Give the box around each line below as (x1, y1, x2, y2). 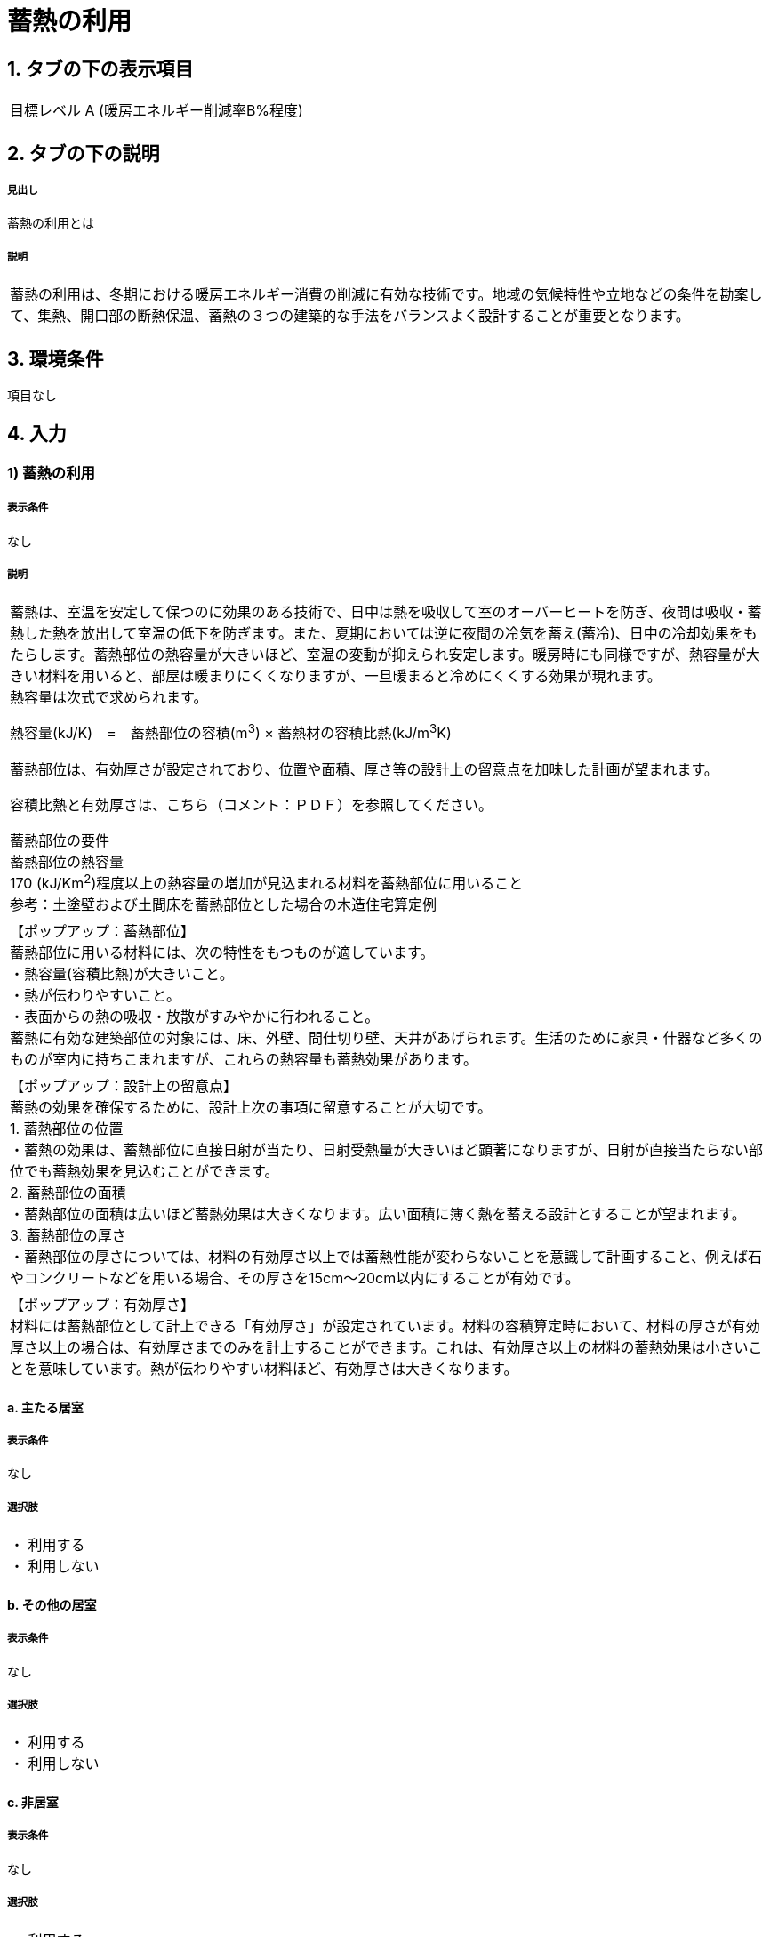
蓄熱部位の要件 (10, 831, 110, 849)
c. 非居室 (7, 1795, 59, 1811)
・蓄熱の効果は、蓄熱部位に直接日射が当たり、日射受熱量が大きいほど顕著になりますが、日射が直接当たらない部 (10, 1141, 764, 1160)
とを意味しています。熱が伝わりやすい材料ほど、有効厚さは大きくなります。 (10, 1360, 518, 1378)
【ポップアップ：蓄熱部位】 (10, 922, 196, 941)
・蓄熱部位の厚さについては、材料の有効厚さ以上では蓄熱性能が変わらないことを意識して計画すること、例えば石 (10, 1248, 763, 1266)
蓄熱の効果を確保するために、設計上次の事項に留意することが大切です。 (10, 1098, 492, 1117)
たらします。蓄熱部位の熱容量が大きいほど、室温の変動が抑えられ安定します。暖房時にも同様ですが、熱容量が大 (10, 646, 760, 664)
